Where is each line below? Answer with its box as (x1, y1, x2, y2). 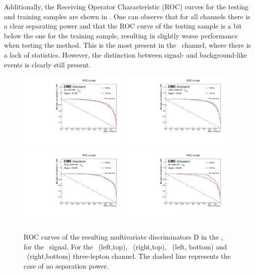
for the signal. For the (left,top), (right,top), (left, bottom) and (24, 241, 227, 251)
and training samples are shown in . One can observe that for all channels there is (4, 11, 251, 21)
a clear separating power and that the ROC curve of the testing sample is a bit (4, 21, 242, 31)
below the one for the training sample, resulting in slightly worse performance (4, 30, 238, 40)
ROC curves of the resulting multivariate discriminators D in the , (24, 231, 223, 242)
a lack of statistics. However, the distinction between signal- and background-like (4, 49, 247, 60)
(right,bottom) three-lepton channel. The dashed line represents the (27, 251, 231, 261)
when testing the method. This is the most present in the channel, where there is (4, 40, 251, 50)
